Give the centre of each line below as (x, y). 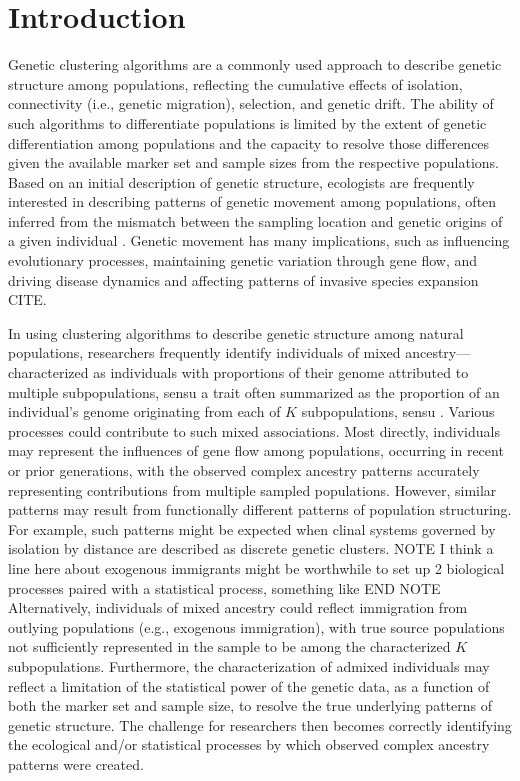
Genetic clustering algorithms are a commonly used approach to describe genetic (255, 64)
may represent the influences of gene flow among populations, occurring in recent (256, 450)
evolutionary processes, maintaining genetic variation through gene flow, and (243, 260)
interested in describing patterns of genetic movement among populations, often (252, 201)
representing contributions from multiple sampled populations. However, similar (252, 489)
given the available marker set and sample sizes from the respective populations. (253, 162)
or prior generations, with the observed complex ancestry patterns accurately (244, 470)
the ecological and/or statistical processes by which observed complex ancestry (249, 744)
